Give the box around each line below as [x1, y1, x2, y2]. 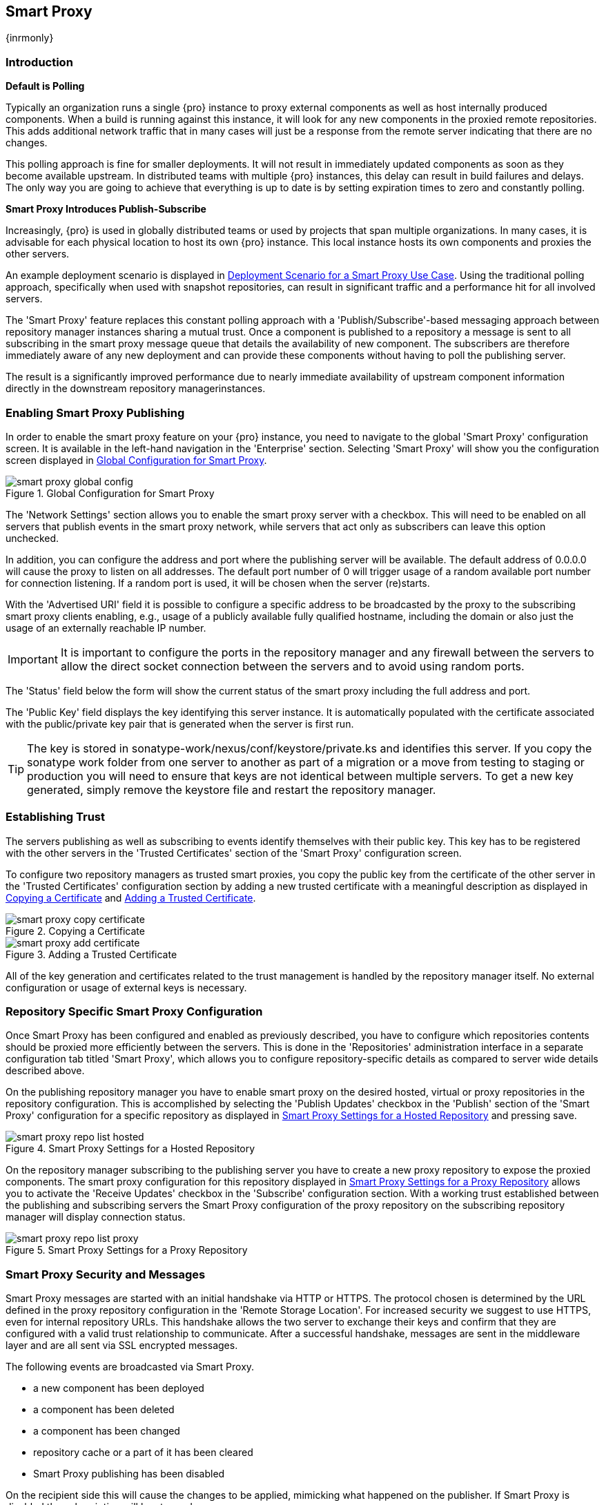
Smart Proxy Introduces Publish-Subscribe [6, 203, 206, 215]
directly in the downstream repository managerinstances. [6, 382, 266, 395]
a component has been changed [33, 1425, 180, 1437]
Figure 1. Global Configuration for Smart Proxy [6, 487, 215, 499]
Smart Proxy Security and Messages [6, 1267, 206, 1281]
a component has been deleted [33, 1404, 175, 1416]
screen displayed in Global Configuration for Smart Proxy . [6, 454, 267, 466]
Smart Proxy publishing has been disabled [33, 1468, 225, 1480]
